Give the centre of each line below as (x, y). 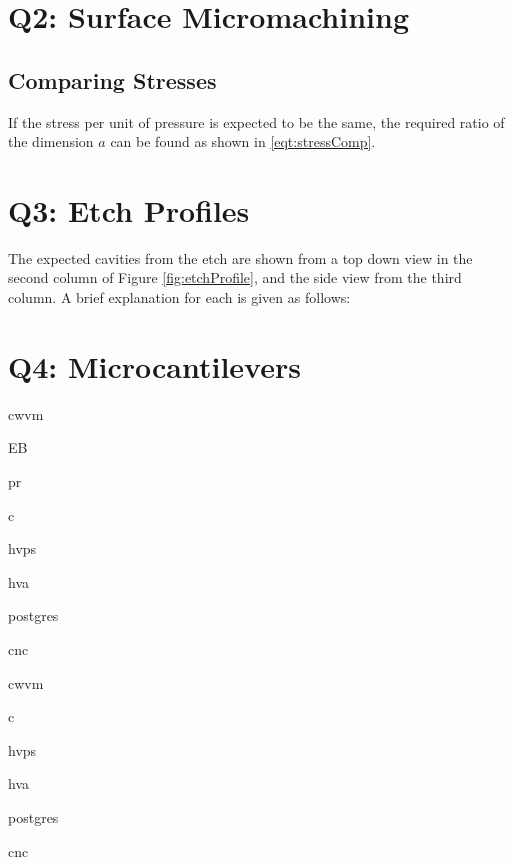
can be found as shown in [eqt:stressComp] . (243, 141)
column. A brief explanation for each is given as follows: (179, 297)
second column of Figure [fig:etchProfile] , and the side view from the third (235, 277)
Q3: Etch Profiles (129, 209)
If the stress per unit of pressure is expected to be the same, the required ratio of (256, 121)
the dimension (51, 141)
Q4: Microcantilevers (154, 365)
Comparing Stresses (112, 79)
